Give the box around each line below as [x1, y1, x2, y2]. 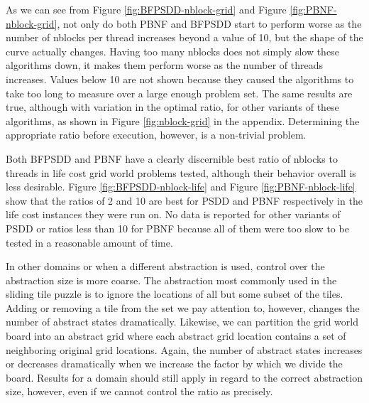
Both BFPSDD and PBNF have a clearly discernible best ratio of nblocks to [6, 151, 338, 166]
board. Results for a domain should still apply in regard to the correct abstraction [6, 370, 363, 385]
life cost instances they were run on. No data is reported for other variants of [6, 207, 341, 222]
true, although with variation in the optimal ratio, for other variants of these [6, 100, 339, 114]
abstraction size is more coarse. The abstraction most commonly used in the [6, 272, 337, 287]
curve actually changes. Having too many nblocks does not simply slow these [6, 43, 339, 58]
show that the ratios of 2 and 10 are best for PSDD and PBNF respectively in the [6, 193, 363, 208]
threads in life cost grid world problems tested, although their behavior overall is [6, 165, 356, 180]
